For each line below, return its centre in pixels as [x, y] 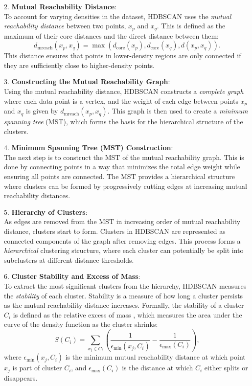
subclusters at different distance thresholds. [69, 260]
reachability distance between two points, [65, 26]
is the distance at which [158, 368]
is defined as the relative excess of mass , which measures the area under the [127, 314]
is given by [42, 111]
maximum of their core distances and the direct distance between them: [111, 35]
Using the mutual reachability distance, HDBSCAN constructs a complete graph [124, 91]
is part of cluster [37, 368]
